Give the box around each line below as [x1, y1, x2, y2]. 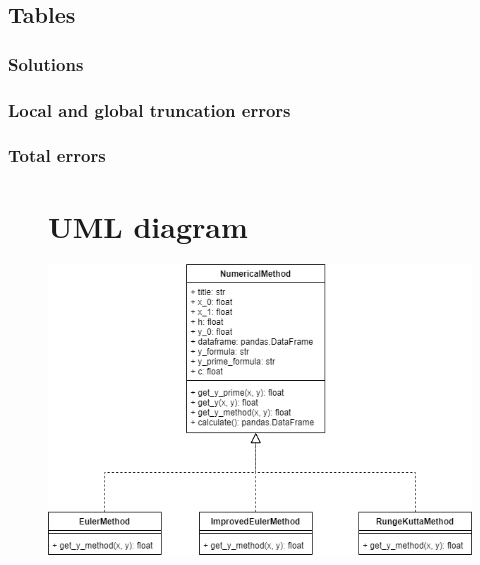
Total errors [8, 143, 106, 168]
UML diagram [48, 205, 248, 246]
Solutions [8, 51, 84, 76]
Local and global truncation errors [8, 97, 291, 122]
